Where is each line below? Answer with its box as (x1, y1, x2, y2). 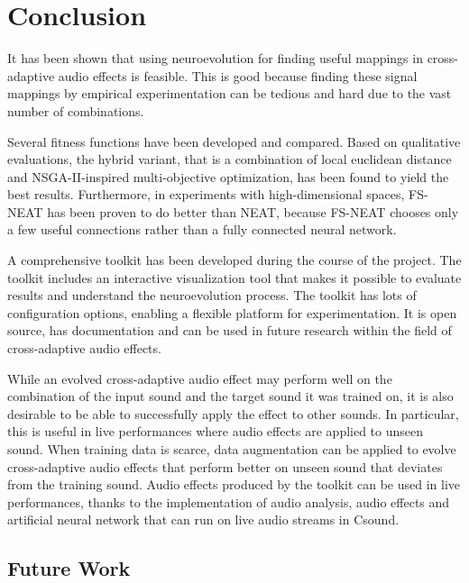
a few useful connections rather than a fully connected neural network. (7, 220, 397, 239)
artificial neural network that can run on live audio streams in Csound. (7, 510, 400, 529)
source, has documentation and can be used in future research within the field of (7, 321, 452, 340)
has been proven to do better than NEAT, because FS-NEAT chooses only (47, 202, 459, 221)
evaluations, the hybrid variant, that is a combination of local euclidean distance (7, 150, 452, 169)
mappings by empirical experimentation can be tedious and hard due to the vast (7, 84, 452, 103)
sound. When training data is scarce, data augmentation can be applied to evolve (7, 440, 456, 458)
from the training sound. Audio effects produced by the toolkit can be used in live (7, 475, 461, 494)
